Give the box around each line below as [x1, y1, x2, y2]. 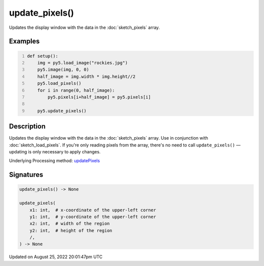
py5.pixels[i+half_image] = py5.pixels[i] [47, 94, 151, 100]
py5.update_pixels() [37, 108, 87, 114]
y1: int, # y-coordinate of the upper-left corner [29, 214, 156, 219]
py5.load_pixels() [37, 81, 82, 86]
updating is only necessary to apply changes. [9, 148, 101, 154]
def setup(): [27, 53, 59, 59]
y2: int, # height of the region [29, 228, 112, 233]
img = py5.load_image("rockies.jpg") [37, 60, 128, 66]
